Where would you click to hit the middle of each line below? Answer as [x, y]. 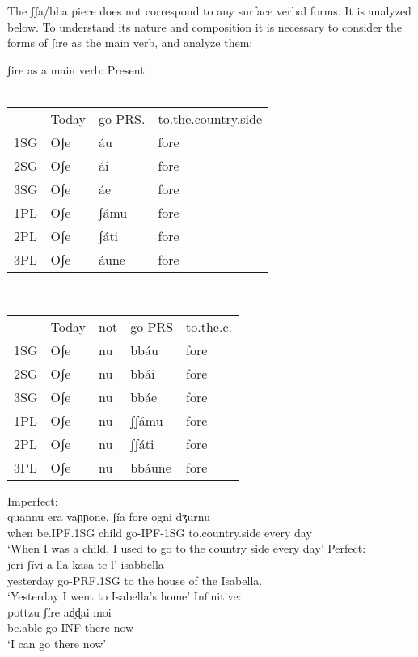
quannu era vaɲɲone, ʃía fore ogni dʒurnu [109, 517]
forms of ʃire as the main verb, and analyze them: [130, 42]
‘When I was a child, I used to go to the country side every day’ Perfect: [187, 548]
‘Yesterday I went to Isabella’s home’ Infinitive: [125, 596]
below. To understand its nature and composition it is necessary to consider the [205, 26]
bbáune [151, 467]
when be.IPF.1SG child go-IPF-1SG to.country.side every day [160, 532]
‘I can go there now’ [57, 643]
